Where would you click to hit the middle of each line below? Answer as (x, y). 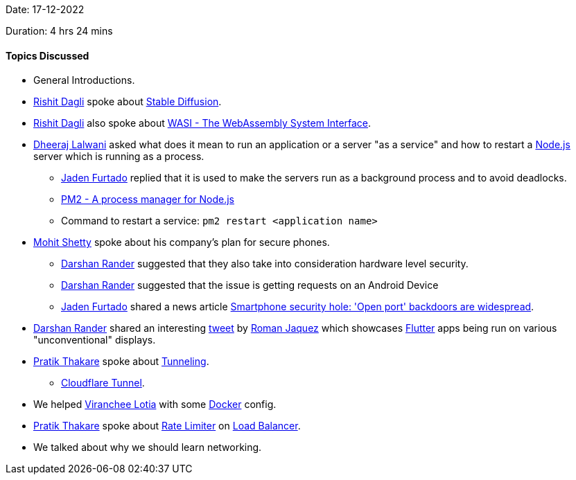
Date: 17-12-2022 (45, 9)
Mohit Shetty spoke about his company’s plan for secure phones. (182, 242)
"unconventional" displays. (95, 340)
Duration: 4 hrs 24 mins (59, 31)
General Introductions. (84, 80)
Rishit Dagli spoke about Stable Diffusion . (128, 102)
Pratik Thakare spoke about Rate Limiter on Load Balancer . (167, 426)
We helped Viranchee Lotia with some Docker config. (155, 405)
